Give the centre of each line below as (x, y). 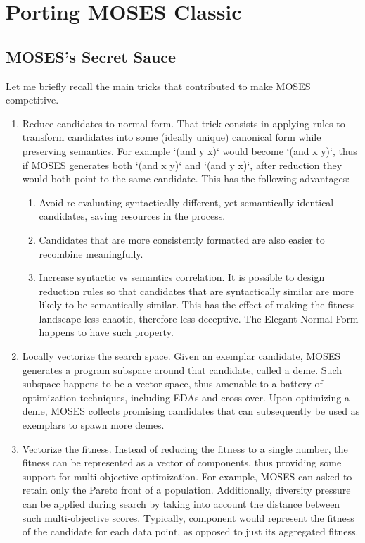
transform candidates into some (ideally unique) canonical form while (172, 137)
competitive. (32, 100)
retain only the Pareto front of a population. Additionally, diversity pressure (186, 490)
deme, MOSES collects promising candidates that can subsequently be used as (191, 411)
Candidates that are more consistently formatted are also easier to (182, 239)
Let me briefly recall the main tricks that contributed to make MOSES (158, 86)
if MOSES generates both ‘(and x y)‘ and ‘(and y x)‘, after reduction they (182, 164)
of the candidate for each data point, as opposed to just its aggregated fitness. (190, 531)
